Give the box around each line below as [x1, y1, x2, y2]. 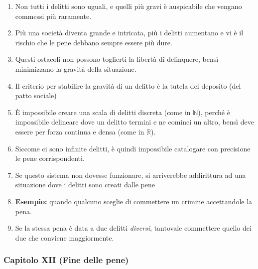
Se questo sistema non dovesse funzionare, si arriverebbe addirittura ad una [15, 169, 246, 180]
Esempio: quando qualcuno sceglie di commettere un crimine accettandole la [15, 196, 253, 206]
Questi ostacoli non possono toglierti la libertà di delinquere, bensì [15, 54, 219, 64]
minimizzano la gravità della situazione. [15, 63, 136, 74]
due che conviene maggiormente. [15, 232, 114, 243]
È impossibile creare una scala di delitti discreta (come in [15, 107, 191, 117]
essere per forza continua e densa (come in [15, 126, 144, 136]
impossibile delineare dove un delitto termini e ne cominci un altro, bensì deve [15, 117, 254, 127]
